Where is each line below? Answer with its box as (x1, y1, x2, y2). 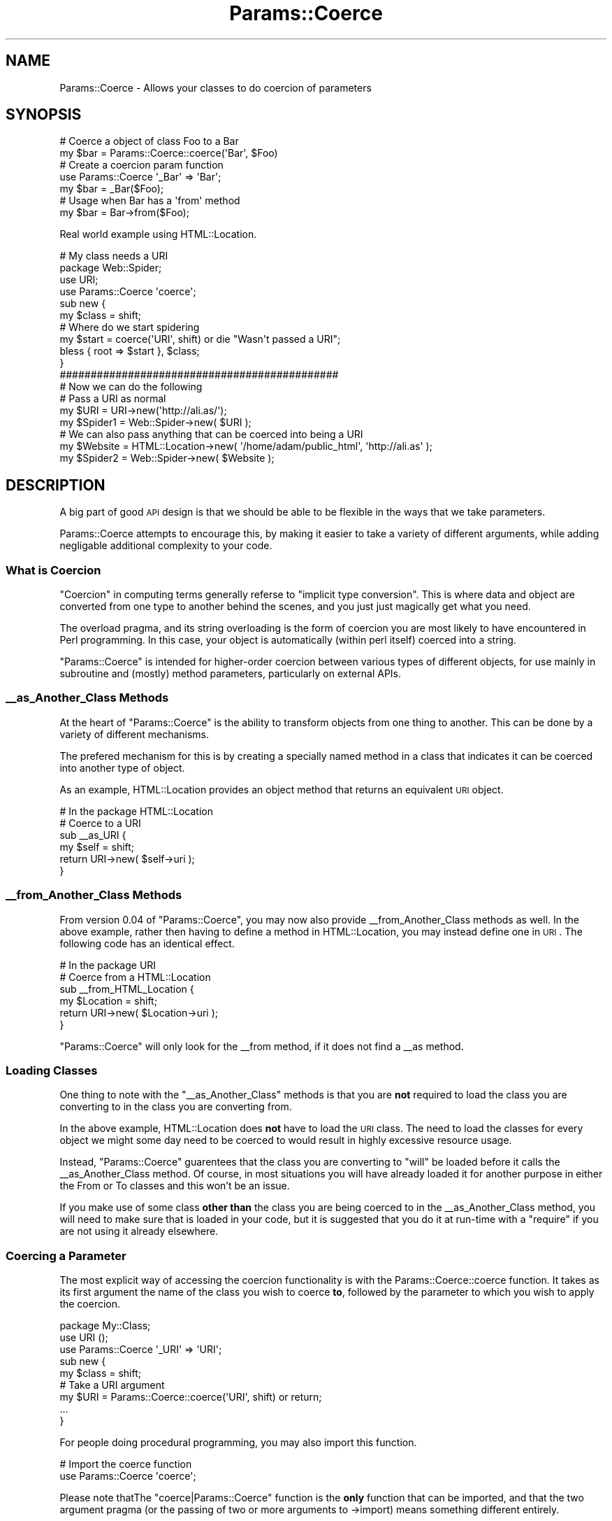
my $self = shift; (59, 840, 135, 853)
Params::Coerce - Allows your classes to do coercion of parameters (59, 81, 372, 94)
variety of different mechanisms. (59, 728, 210, 740)
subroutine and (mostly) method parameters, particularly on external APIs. (59, 667, 402, 680)
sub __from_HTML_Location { (59, 982, 194, 995)
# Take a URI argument (59, 1379, 165, 1392)
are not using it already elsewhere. (59, 1225, 219, 1238)
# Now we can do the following (59, 381, 203, 393)
